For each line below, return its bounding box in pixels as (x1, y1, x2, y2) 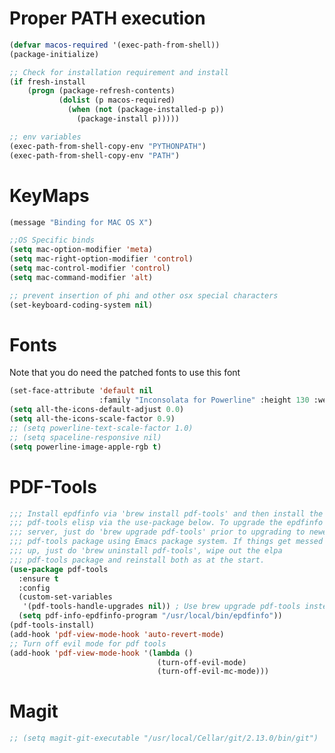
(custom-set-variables (18, 592, 113, 602)
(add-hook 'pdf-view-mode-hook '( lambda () (9, 648, 194, 658)
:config (18, 583, 51, 593)
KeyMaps (9, 184, 90, 207)
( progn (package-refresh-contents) (27, 86, 176, 96)
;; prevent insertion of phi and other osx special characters (9, 290, 279, 301)
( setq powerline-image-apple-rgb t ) (9, 442, 162, 452)
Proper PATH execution (9, 7, 206, 30)
